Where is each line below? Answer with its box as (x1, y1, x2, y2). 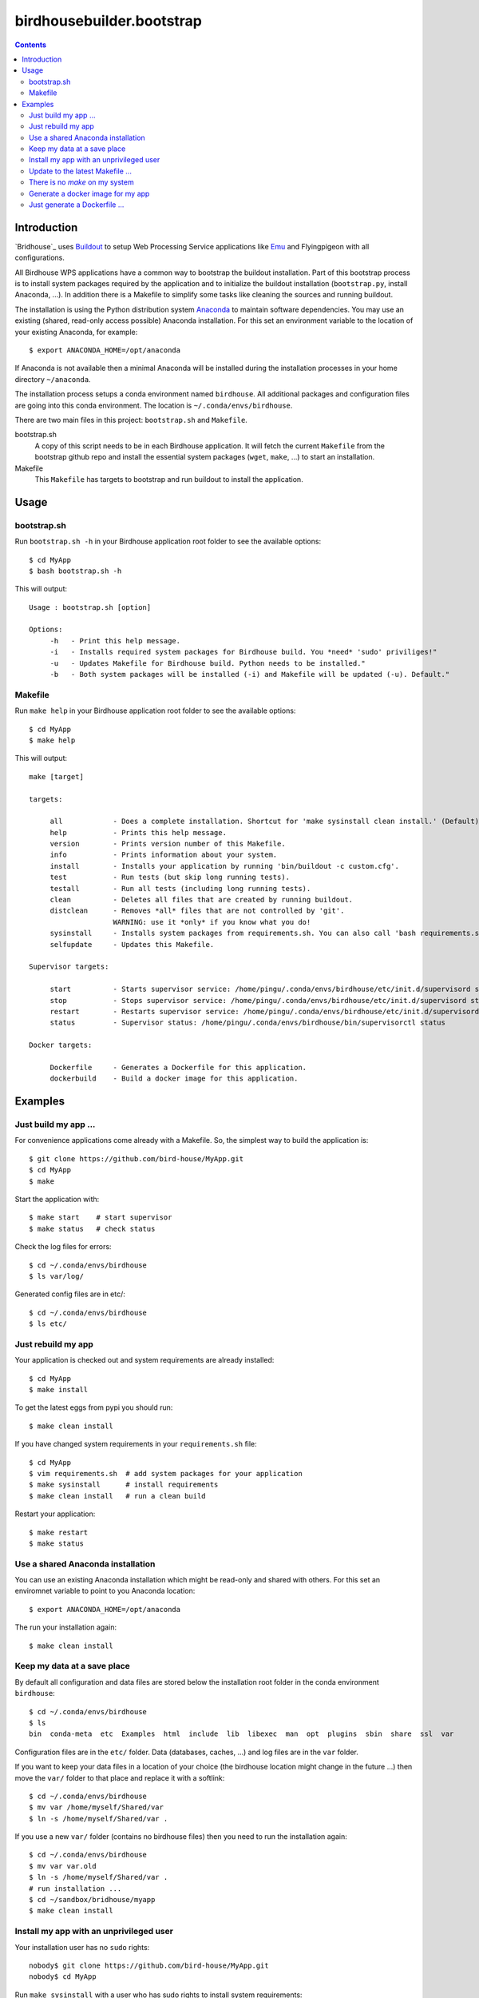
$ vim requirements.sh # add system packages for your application (29, 1469, 303, 1478)
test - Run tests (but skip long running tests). (49, 873, 291, 882)
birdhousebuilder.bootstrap (14, 12, 203, 30)
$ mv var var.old (29, 1861, 97, 1870)
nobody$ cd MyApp (29, 1972, 97, 1981)
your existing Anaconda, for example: (14, 327, 138, 336)
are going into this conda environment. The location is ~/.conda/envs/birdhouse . (14, 400, 293, 410)
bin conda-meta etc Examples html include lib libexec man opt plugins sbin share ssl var (29, 1729, 454, 1738)
